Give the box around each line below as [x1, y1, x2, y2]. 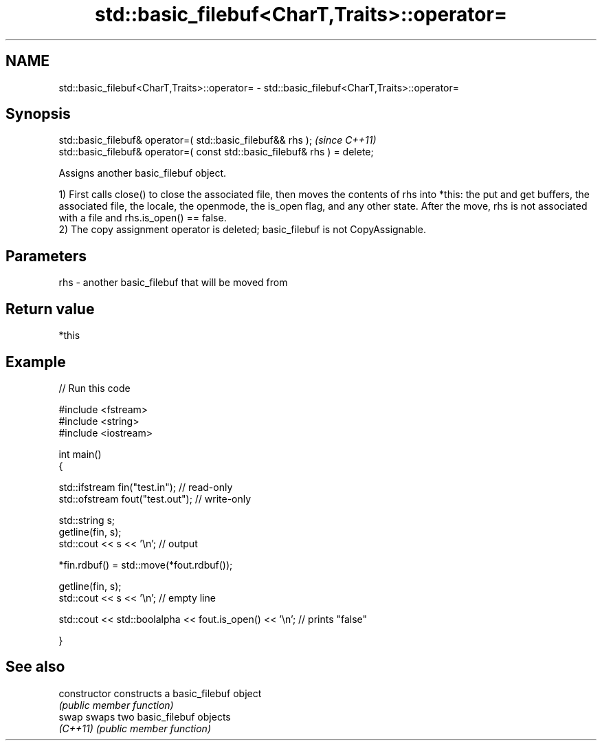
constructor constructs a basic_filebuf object [58, 687, 262, 699]
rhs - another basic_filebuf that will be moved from [58, 276, 288, 289]
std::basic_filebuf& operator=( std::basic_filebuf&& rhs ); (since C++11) [58, 134, 377, 146]
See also [5, 658, 65, 676]
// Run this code [58, 382, 131, 394]
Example [5, 353, 66, 371]
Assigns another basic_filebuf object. [58, 167, 227, 179]
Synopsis [5, 105, 71, 123]
